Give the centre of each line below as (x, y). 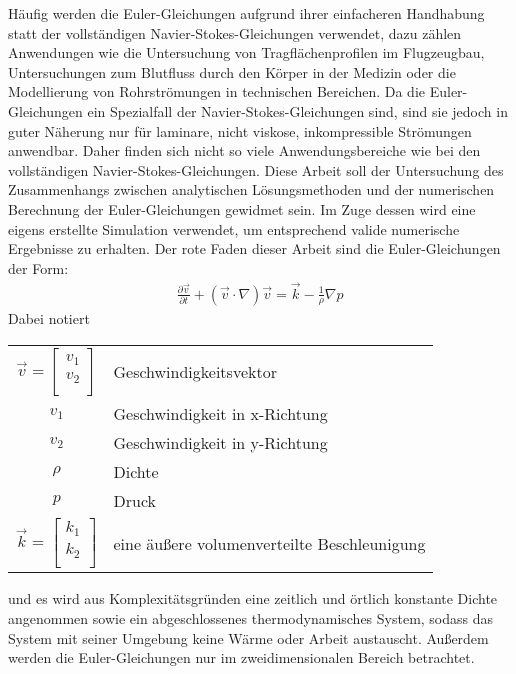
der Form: (38, 267)
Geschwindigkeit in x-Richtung (220, 413)
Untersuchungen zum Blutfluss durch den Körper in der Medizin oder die (232, 71)
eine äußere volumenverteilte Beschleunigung (269, 543)
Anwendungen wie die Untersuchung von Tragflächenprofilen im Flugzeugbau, (246, 52)
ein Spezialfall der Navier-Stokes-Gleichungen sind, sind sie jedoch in (297, 110)
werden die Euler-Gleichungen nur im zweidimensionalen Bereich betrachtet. (241, 657)
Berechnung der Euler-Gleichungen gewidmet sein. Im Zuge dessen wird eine (242, 208)
